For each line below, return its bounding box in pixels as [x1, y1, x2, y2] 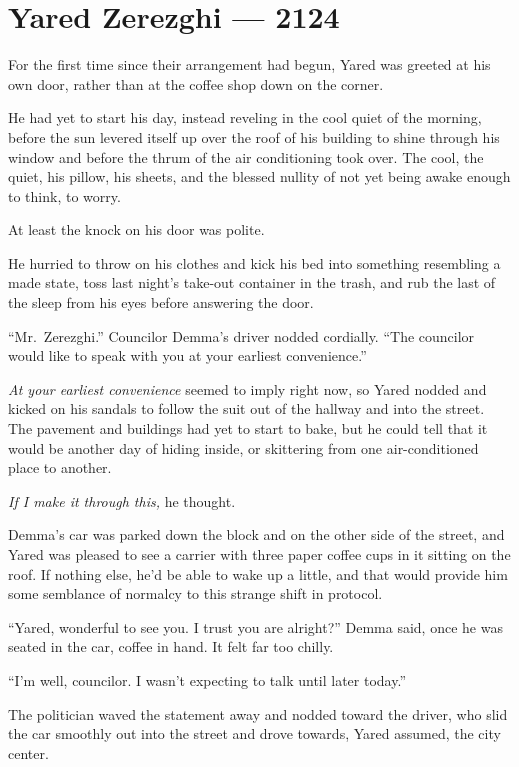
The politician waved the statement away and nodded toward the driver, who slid [8, 703, 508, 724]
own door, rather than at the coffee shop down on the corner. [8, 73, 384, 94]
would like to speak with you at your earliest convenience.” [8, 345, 367, 366]
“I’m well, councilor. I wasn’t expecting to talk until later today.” [8, 669, 406, 690]
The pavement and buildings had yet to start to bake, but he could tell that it [8, 418, 488, 439]
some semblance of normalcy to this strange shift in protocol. [8, 583, 383, 604]
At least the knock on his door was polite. [8, 219, 265, 240]
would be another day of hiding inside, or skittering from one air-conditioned [8, 437, 479, 458]
